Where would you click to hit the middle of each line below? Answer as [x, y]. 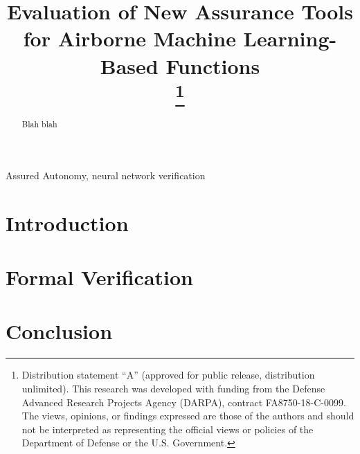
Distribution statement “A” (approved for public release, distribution [168, 375]
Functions [213, 65]
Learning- [290, 38]
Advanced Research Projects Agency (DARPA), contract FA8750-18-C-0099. [184, 402]
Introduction [67, 223]
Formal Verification [99, 277]
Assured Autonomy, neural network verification [106, 175]
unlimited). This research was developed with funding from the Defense [173, 388]
